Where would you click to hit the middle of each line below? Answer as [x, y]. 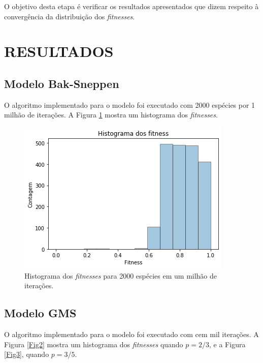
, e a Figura [227, 344]
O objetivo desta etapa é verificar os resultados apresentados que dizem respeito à [131, 6]
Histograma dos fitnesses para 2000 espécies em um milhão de [121, 275]
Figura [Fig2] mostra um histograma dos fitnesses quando [94, 344]
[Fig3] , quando [27, 354]
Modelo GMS [40, 313]
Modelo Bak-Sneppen [62, 83]
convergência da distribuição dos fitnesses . [70, 16]
